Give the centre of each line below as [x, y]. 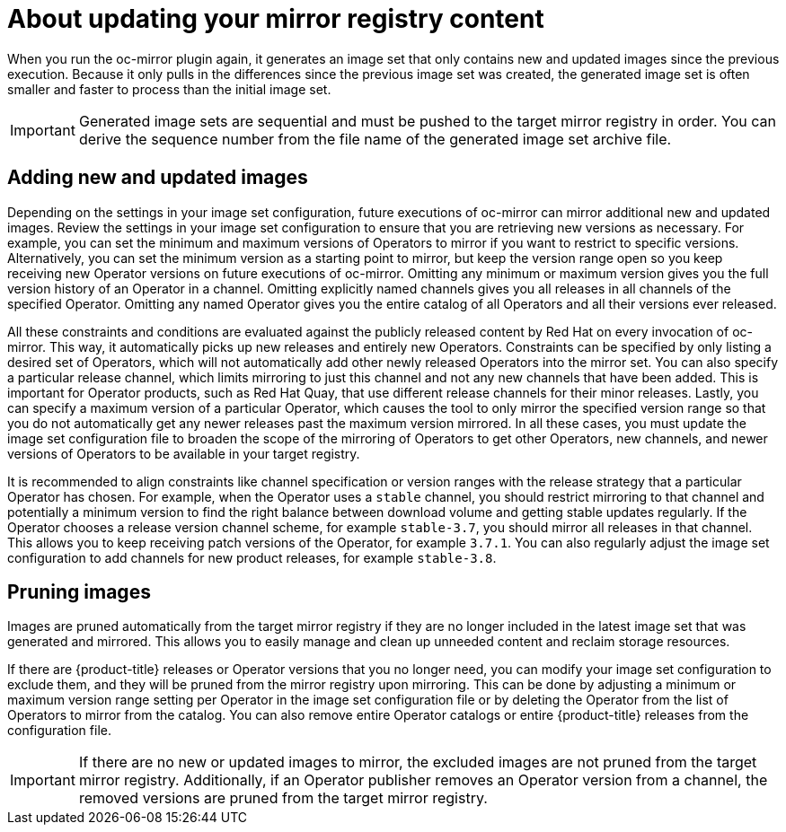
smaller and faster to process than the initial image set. [169, 89]
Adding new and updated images [158, 178]
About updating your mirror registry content [276, 19]
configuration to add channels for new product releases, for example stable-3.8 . [252, 557]
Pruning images [79, 592]
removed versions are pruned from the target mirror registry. [283, 798]
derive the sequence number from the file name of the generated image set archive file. [375, 139]
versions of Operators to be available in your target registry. [184, 453]
